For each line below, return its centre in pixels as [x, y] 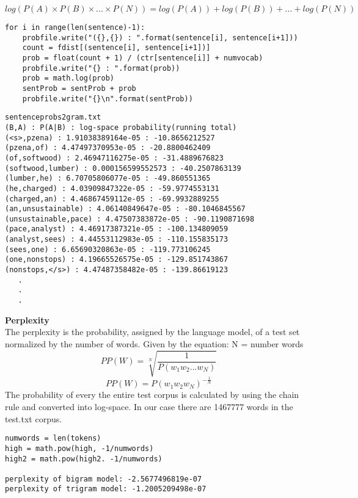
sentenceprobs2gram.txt [53, 117]
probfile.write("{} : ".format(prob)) [101, 68]
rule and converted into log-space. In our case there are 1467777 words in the [149, 406]
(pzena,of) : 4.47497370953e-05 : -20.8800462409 [108, 148]
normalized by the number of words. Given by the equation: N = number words [154, 343]
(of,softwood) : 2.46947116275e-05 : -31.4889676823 [114, 158]
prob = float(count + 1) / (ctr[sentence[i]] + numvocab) [143, 58]
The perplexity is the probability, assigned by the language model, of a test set [152, 332]
